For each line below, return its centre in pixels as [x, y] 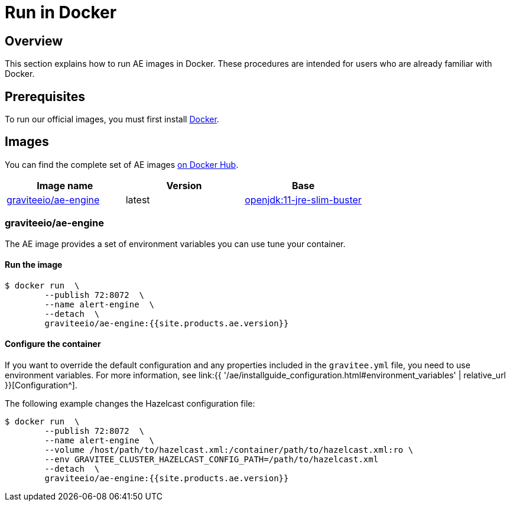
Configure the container [53, 344]
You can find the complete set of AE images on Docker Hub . [122, 164]
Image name [65, 185]
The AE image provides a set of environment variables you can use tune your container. [175, 244]
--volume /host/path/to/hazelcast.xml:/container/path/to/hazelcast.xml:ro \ [229, 450]
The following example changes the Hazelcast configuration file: [130, 404]
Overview [34, 41]
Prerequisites [45, 96]
